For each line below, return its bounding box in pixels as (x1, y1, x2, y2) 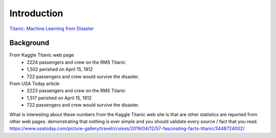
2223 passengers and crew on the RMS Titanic (27, 88, 126, 94)
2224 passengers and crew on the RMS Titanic (27, 59, 126, 65)
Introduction (9, 8, 63, 19)
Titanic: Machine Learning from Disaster (9, 25, 94, 32)
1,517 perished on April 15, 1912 (27, 95, 92, 101)
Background (9, 39, 50, 47)
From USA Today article (9, 80, 60, 87)
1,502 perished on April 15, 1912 (27, 66, 93, 72)
